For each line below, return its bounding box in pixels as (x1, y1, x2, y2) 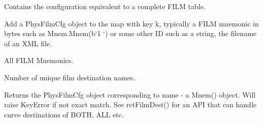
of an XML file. (4, 38, 52, 48)
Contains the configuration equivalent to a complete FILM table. (4, 1, 206, 11)
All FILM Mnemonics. (4, 55, 74, 66)
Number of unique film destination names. (4, 72, 136, 82)
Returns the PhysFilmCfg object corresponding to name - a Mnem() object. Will (4, 89, 256, 100)
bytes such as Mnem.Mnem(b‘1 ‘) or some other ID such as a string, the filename (4, 28, 257, 39)
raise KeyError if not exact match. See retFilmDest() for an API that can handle (4, 99, 256, 110)
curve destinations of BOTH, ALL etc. (4, 109, 124, 119)
